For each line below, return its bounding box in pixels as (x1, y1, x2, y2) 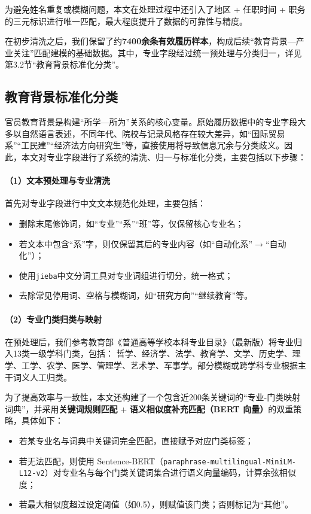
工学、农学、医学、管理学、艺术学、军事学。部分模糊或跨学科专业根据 (21, 358, 298, 371)
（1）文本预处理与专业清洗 (5, 174, 111, 187)
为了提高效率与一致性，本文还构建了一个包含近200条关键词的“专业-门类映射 (5, 391, 301, 403)
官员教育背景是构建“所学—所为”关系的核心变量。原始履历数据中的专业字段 (5, 115, 298, 128)
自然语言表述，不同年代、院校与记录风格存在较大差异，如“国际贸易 (21, 127, 285, 139)
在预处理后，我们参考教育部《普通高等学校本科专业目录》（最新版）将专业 (5, 335, 294, 348)
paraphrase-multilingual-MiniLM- (163, 457, 297, 466)
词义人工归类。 (13, 370, 72, 383)
